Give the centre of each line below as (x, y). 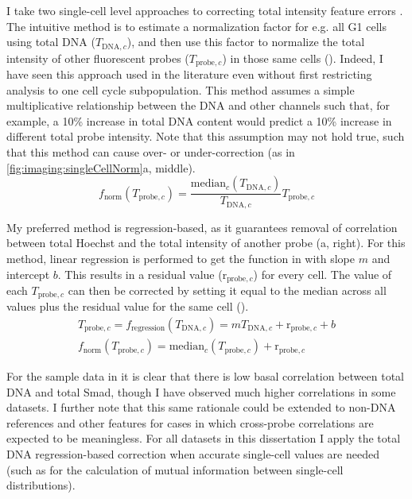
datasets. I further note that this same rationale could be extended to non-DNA (201, 407)
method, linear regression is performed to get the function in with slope (181, 258)
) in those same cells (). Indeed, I (303, 58)
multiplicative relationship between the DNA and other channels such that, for (198, 105)
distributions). (41, 485)
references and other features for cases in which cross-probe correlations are (190, 422)
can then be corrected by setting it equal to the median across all (227, 290)
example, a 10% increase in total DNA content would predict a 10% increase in (199, 120)
